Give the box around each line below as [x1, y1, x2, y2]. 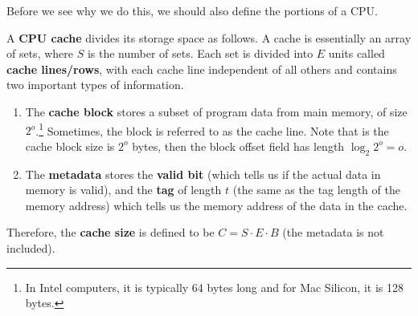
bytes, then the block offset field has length [132, 137, 345, 154]
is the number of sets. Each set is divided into [87, 45, 313, 62]
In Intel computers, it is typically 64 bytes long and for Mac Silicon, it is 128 [25, 278, 404, 295]
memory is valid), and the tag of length [25, 181, 222, 198]
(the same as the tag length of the [232, 181, 400, 198]
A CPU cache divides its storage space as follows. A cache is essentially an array [6, 29, 412, 46]
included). [6, 239, 55, 256]
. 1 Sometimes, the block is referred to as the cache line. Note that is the [35, 120, 389, 139]
